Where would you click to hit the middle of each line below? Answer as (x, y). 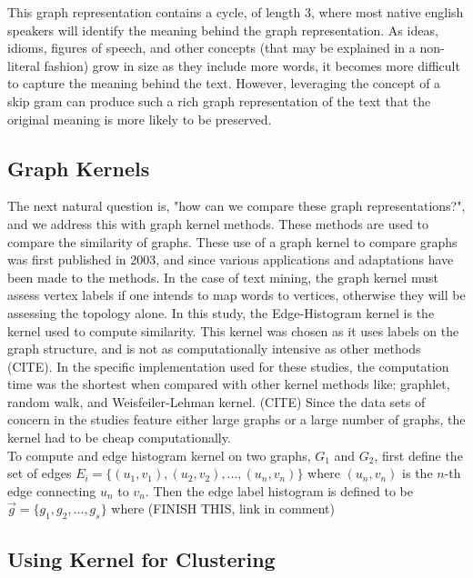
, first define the (418, 455)
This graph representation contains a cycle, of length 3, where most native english (236, 12)
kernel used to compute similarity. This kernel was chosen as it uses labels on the (233, 330)
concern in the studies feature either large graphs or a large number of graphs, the (236, 419)
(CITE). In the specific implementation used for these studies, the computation (228, 366)
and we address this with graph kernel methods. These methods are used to (218, 223)
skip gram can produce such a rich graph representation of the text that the (219, 100)
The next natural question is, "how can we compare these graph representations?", (236, 206)
